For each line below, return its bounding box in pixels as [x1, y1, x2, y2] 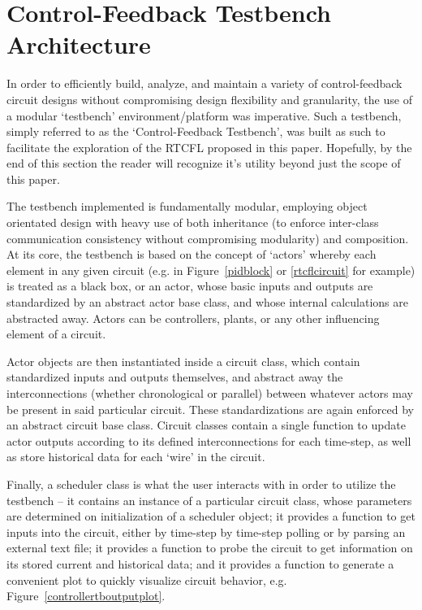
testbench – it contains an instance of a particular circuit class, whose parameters [6, 491, 412, 508]
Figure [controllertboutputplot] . [6, 587, 166, 604]
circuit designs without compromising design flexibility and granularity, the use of [6, 90, 412, 107]
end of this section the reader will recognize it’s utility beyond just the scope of [6, 155, 401, 172]
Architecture [6, 28, 151, 61]
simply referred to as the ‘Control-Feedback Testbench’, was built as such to [6, 123, 385, 140]
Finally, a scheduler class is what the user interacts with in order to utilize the [6, 475, 396, 492]
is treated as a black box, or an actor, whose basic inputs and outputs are [6, 277, 373, 294]
